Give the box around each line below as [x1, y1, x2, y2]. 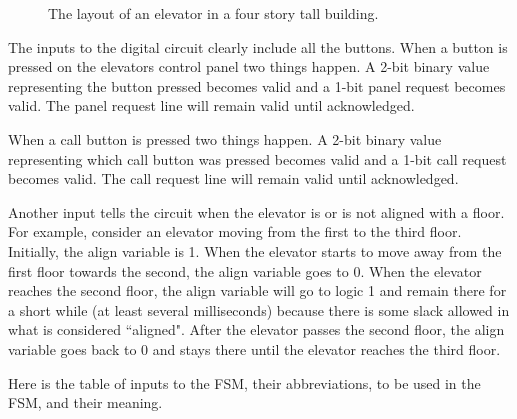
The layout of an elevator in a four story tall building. [48, 3, 379, 23]
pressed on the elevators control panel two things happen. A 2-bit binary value [8, 56, 490, 77]
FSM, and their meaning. [8, 392, 163, 413]
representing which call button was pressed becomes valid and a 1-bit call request [8, 148, 507, 169]
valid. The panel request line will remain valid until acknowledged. [8, 95, 415, 116]
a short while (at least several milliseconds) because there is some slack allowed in [8, 299, 510, 320]
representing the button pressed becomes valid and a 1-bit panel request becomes [8, 75, 506, 96]
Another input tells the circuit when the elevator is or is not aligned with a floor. [8, 201, 505, 222]
